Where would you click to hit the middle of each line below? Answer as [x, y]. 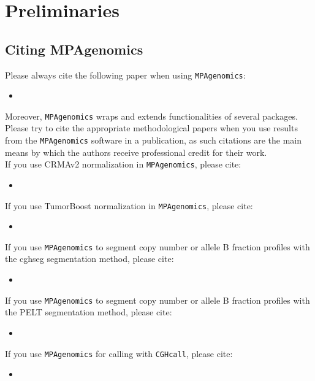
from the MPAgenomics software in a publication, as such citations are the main [154, 140]
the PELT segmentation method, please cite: [89, 312]
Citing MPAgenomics [74, 49]
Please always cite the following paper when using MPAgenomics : [125, 75]
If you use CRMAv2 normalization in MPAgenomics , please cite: [123, 164]
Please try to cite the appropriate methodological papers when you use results [151, 128]
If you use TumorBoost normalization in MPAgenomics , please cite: [129, 205]
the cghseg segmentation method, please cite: [89, 259]
